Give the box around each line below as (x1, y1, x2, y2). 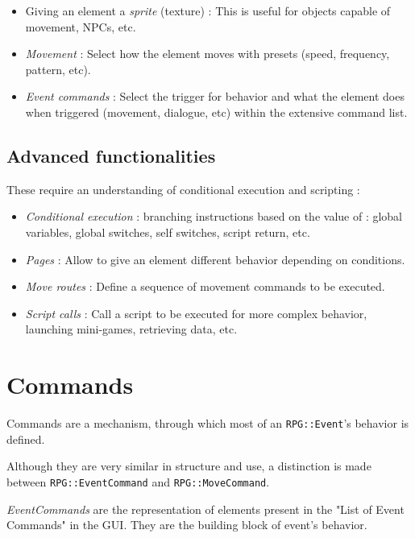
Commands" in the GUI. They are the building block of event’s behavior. (6, 516, 367, 533)
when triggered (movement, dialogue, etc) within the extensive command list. (25, 103, 408, 120)
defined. (6, 430, 45, 447)
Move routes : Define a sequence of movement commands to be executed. (25, 278, 385, 295)
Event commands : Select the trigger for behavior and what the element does (25, 88, 405, 105)
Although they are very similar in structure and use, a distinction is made (6, 457, 371, 474)
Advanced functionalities (6, 143, 216, 168)
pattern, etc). (25, 60, 91, 77)
